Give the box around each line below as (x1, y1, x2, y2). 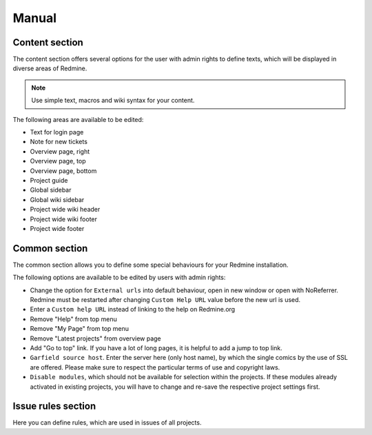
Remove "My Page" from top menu (30, 325, 130, 333)
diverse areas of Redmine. (12, 64, 87, 72)
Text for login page (30, 128, 84, 136)
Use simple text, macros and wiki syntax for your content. (31, 97, 195, 105)
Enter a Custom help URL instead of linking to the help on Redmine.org (30, 305, 236, 314)
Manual (12, 10, 57, 26)
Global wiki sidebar (30, 195, 85, 203)
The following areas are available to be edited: (12, 115, 144, 123)
